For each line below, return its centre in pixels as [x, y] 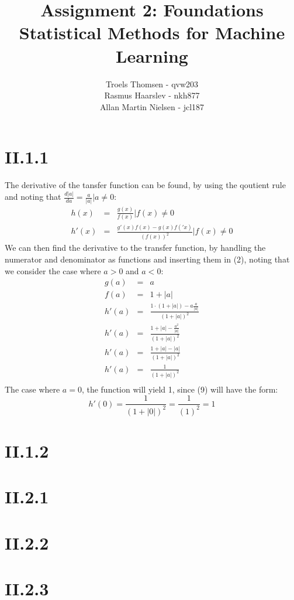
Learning [152, 55]
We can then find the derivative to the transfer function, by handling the [135, 248]
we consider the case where [53, 270]
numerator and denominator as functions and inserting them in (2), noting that [147, 259]
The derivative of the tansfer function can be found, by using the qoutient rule [145, 185]
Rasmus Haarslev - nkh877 [152, 95]
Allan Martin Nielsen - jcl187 [152, 106]
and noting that [33, 197]
